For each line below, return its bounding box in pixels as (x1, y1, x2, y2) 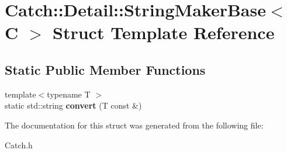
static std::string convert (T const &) (5, 99, 142, 112)
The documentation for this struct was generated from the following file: (5, 119, 264, 131)
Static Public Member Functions (5, 60, 206, 78)
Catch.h (5, 138, 33, 151)
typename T (47, 88, 91, 100)
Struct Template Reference (53, 20, 275, 44)
